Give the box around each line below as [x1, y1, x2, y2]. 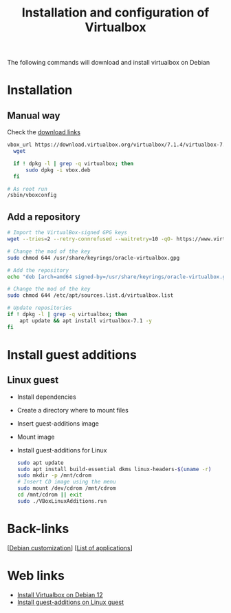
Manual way [7, 110, 60, 121]
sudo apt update [16, 459, 64, 466]
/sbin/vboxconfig [7, 191, 57, 199]
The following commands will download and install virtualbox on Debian [7, 59, 210, 67]
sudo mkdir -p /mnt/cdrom [16, 472, 91, 479]
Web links [7, 568, 65, 583]
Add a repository [7, 211, 80, 222]
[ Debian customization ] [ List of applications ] [7, 543, 133, 552]
